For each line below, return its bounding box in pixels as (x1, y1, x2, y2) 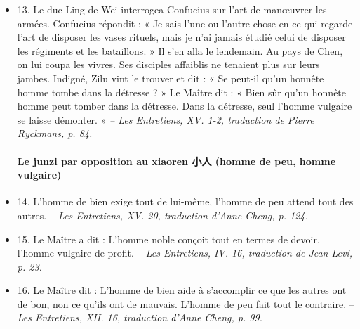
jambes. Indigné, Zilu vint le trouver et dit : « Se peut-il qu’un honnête (17, 70, 324, 85)
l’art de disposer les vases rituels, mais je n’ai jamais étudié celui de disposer (17, 30, 346, 44)
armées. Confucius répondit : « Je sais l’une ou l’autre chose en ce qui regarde (17, 15, 353, 30)
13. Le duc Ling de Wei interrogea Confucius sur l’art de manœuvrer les (17, 2, 327, 16)
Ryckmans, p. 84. (17, 126, 93, 141)
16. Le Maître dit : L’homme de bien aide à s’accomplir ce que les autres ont (17, 283, 347, 297)
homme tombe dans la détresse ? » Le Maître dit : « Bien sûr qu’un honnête (17, 84, 347, 99)
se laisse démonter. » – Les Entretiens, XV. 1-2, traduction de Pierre (17, 112, 314, 127)
